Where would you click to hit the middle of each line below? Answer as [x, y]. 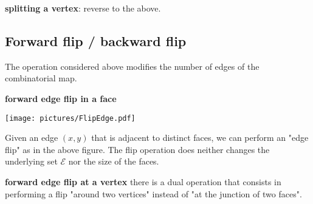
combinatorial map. [41, 78]
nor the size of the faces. [114, 161]
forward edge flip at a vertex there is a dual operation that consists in [143, 182]
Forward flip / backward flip [96, 40]
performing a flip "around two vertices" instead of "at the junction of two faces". [153, 193]
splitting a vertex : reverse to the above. [83, 8]
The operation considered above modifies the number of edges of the [132, 66]
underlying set [31, 161]
